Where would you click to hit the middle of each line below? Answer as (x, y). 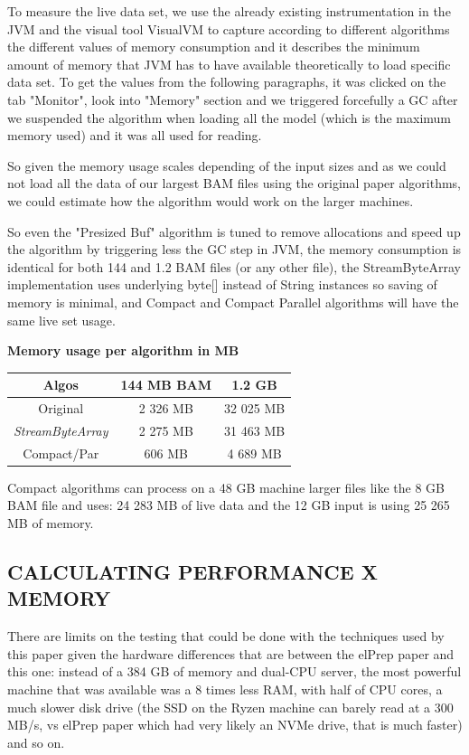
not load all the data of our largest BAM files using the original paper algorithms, (234, 183)
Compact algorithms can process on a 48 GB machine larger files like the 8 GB (226, 487)
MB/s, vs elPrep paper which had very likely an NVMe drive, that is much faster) (235, 725)
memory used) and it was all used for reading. (135, 135)
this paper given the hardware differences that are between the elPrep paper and (231, 653)
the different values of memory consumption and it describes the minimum (214, 47)
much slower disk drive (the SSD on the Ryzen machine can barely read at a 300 (230, 707)
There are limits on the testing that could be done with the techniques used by (226, 636)
